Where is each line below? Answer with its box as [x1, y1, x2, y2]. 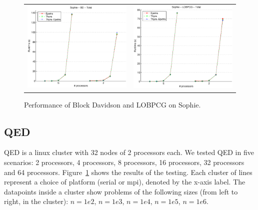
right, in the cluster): [4, 196, 68, 206]
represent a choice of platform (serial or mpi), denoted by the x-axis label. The [4, 176, 245, 187]
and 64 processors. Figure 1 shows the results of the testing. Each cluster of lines [4, 166, 252, 177]
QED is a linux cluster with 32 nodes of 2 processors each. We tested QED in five [4, 147, 254, 157]
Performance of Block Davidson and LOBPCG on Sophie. [24, 99, 201, 109]
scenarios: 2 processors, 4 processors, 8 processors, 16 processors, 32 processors [4, 156, 244, 167]
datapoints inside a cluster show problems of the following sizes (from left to [4, 186, 238, 196]
